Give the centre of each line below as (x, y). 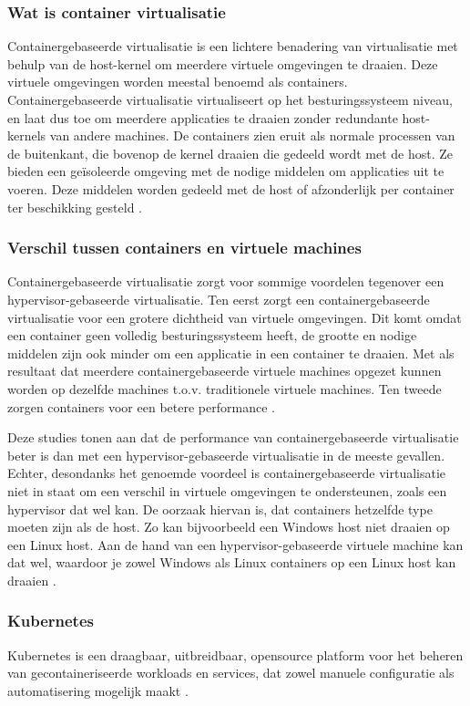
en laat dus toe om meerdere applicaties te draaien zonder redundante (203, 117)
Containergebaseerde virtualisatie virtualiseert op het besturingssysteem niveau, (230, 99)
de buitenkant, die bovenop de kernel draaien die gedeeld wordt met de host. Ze (230, 153)
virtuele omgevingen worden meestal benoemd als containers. (178, 82)
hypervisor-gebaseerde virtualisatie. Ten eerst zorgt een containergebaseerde (219, 299)
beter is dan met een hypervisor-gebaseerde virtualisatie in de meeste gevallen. (226, 455)
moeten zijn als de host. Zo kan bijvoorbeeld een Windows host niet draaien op (229, 527)
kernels (27, 135)
